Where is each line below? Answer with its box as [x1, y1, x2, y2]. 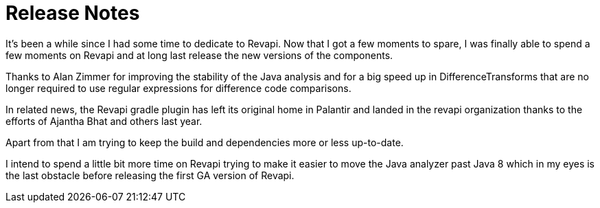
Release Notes [5, 1, 140, 25]
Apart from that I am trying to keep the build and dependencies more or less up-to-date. [5, 136, 404, 148]
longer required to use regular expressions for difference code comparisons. [5, 82, 351, 94]
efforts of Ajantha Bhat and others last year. [5, 115, 203, 127]
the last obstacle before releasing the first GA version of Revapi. [5, 169, 295, 181]
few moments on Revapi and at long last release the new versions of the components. [5, 49, 393, 61]
